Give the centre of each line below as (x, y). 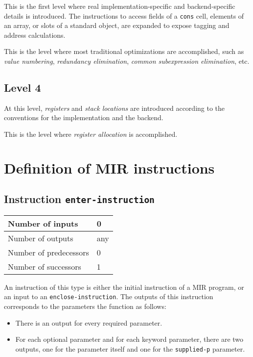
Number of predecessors (48, 252)
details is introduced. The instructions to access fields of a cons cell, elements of (124, 15)
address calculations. (35, 35)
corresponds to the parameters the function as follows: (85, 306)
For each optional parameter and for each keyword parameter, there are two (129, 339)
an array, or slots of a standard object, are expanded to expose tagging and (117, 25)
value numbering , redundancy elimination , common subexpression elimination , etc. (127, 61)
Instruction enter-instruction (79, 199)
